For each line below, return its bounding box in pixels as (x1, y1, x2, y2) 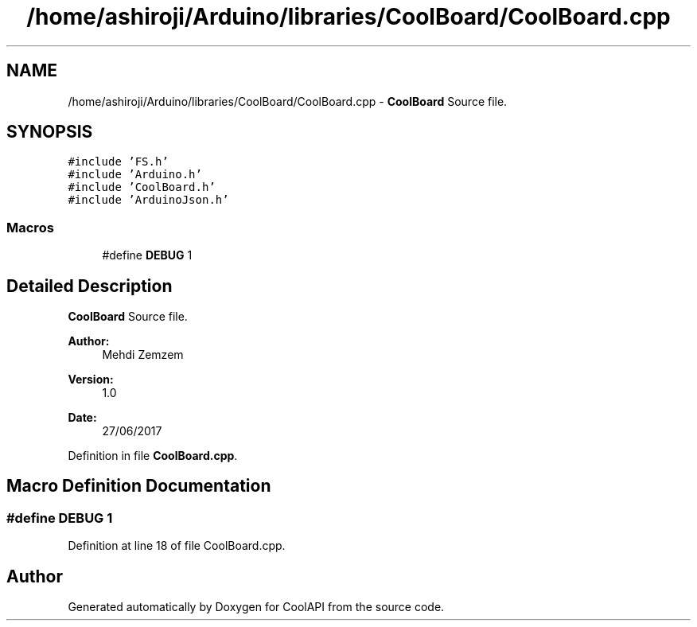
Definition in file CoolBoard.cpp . (68, 449, 238, 463)
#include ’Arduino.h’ (68, 168, 202, 181)
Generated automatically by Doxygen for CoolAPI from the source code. (68, 600, 445, 614)
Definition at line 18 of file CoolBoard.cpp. (68, 539, 286, 553)
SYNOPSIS (6, 122, 93, 142)
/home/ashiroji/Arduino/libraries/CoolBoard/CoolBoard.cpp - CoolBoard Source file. (68, 94, 508, 108)
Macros (6, 219, 54, 236)
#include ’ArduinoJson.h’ (68, 193, 229, 207)
